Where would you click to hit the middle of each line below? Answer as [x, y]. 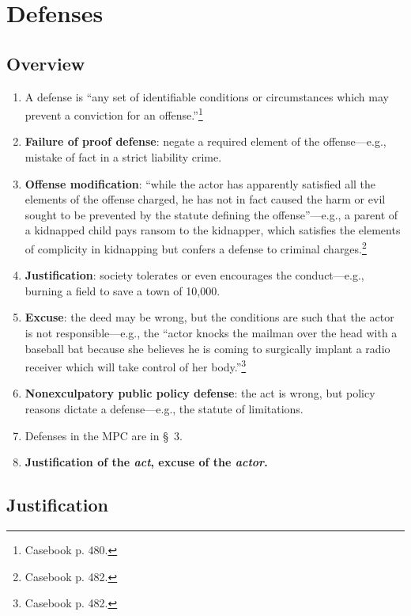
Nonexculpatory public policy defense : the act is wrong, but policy [200, 393]
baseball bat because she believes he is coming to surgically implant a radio [207, 348]
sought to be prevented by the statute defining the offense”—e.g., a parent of [211, 214]
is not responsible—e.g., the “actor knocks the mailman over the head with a [211, 333]
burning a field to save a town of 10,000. [123, 290]
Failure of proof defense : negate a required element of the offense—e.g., [205, 141]
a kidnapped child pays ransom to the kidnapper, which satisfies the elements [213, 230]
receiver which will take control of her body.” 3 [136, 365]
